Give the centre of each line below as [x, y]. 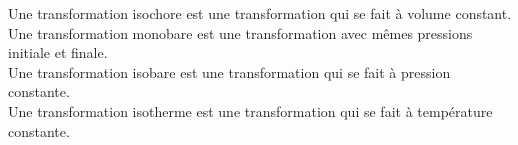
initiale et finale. [58, 52]
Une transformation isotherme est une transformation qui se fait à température [250, 110]
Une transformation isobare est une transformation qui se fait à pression [229, 71]
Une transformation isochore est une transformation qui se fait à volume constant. [260, 13]
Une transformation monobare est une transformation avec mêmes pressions [240, 32]
